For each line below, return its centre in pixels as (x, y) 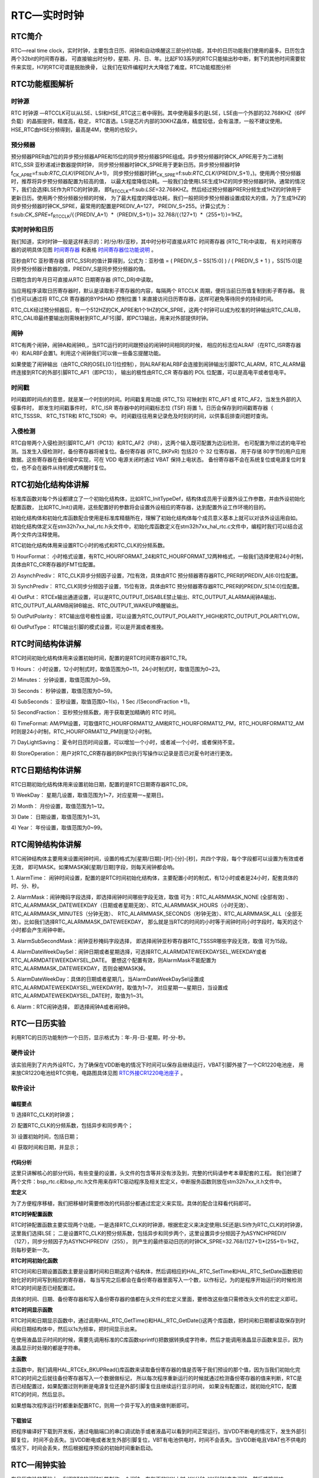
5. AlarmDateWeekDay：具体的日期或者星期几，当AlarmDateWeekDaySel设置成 (108, 979)
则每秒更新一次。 (32, 1250)
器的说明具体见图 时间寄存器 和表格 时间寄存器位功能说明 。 (84, 250)
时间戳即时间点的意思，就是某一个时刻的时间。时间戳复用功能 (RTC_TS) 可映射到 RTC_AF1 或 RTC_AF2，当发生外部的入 (156, 400)
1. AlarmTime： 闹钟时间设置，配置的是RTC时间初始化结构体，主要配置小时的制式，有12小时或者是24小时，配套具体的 (154, 878)
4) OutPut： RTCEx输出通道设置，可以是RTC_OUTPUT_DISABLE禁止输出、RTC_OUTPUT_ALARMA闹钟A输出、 (145, 597)
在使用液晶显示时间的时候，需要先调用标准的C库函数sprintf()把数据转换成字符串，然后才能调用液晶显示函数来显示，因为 (157, 1340)
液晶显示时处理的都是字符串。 (47, 1348)
